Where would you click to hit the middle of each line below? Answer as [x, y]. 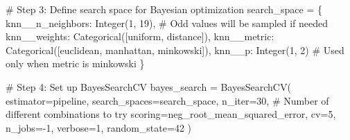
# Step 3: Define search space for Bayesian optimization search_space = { [164, 9]
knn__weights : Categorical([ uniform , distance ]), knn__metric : [140, 36]
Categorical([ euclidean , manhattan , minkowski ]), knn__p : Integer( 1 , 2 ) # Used [175, 50]
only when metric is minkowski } [75, 63]
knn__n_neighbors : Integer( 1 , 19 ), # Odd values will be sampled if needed [167, 23]
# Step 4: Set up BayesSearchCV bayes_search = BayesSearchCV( [148, 86]
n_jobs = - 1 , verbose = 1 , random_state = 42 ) [99, 127]
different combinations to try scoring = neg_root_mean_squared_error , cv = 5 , [171, 114]
